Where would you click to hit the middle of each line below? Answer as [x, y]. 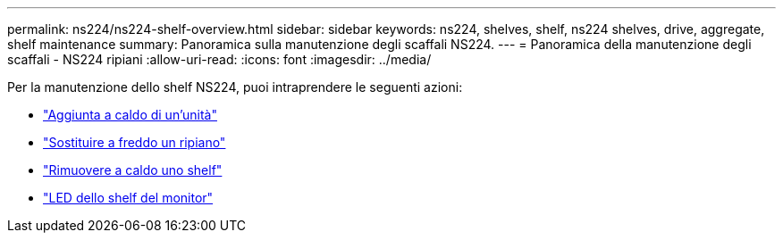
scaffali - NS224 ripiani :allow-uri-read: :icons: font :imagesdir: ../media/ [219, 59]
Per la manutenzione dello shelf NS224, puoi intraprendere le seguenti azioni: [235, 87]
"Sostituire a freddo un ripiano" [135, 142]
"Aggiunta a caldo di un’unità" [130, 115]
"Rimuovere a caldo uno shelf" [133, 170]
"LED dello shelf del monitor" [128, 198]
